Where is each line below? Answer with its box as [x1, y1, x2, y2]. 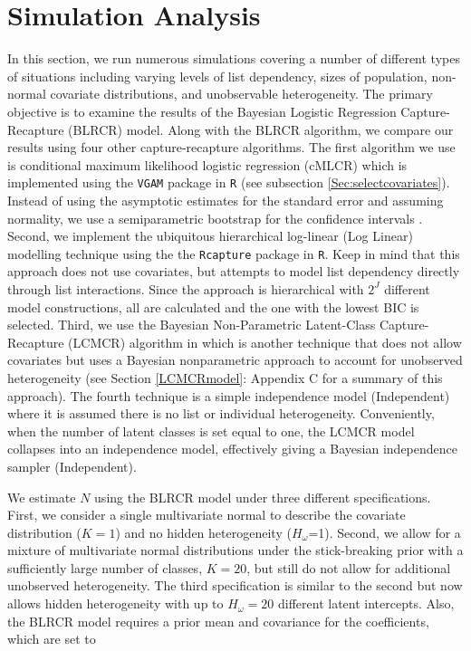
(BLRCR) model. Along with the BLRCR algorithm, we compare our [68, 120, 454, 139]
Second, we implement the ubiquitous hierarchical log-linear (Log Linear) [7, 226, 413, 245]
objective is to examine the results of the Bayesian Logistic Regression [7, 101, 397, 120]
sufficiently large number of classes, [7, 558, 203, 577]
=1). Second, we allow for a [308, 522, 461, 541]
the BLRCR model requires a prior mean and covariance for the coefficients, [7, 611, 429, 630]
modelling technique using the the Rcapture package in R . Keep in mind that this [7, 244, 460, 263]
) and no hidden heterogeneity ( [115, 522, 292, 541]
